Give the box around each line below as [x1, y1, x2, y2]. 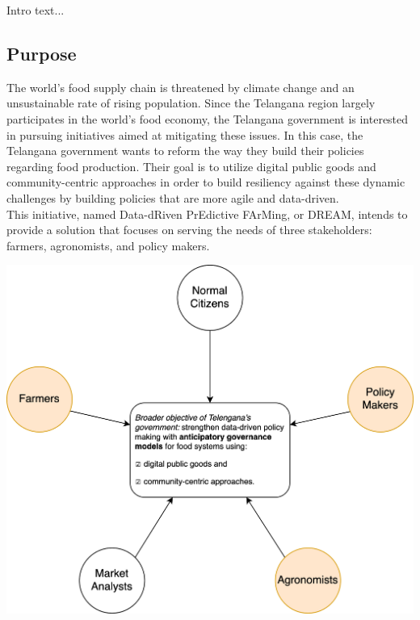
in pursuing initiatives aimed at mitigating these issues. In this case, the [6, 126, 363, 143]
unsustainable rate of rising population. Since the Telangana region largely [6, 94, 376, 111]
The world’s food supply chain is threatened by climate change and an [6, 78, 355, 95]
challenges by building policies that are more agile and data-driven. [6, 189, 339, 206]
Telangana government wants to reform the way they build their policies [6, 142, 364, 159]
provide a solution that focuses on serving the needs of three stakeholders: [6, 221, 372, 238]
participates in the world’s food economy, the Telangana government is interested [6, 110, 409, 127]
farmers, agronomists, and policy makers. [6, 237, 210, 253]
